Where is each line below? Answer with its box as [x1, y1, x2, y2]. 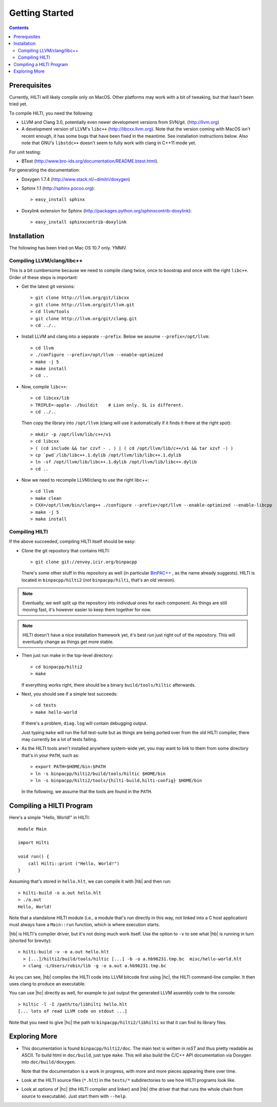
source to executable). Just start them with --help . [21, 1093, 127, 1099]
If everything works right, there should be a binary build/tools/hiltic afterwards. [21, 682, 196, 688]
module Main [18, 826, 47, 832]
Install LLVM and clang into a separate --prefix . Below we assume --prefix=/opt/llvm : [21, 333, 210, 339]
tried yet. [9, 101, 28, 107]
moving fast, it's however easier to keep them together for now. [22, 607, 152, 613]
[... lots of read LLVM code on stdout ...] [18, 1008, 128, 1014]
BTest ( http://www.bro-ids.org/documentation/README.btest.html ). [21, 158, 159, 164]
